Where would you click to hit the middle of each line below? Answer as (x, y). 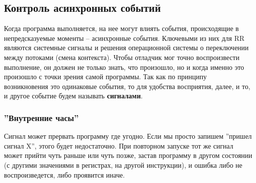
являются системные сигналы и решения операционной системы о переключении (127, 47)
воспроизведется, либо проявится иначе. (64, 174)
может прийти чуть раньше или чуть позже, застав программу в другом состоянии (128, 155)
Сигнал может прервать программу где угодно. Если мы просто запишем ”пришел (128, 136)
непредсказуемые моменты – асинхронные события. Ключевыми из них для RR (124, 38)
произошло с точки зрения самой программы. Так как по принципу (106, 76)
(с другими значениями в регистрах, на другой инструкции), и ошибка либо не (123, 165)
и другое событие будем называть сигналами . (73, 96)
